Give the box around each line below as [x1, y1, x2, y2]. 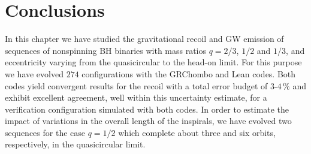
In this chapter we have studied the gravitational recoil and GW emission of [5, 32, 284, 45]
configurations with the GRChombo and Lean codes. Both [81, 67, 296, 80]
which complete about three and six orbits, [118, 126, 276, 138]
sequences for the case [5, 126, 86, 138]
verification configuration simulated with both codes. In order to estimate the [5, 102, 289, 115]
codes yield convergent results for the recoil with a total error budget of [5, 79, 268, 92]
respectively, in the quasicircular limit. [5, 138, 146, 150]
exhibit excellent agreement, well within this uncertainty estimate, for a [5, 91, 267, 104]
